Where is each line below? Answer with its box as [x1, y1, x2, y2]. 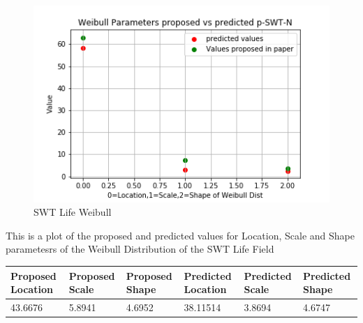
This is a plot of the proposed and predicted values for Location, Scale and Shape [6, 228, 355, 242]
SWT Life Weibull [34, 205, 112, 219]
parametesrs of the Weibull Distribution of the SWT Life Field [6, 242, 274, 256]
